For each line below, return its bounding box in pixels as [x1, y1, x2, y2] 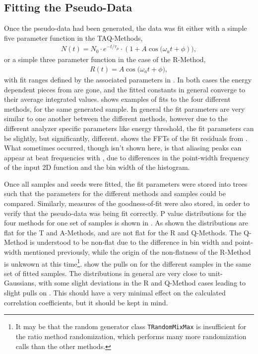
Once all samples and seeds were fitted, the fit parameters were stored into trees [4, 178, 248, 189]
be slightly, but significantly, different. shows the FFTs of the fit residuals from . [4, 133, 248, 143]
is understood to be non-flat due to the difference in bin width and [30, 237, 233, 247]
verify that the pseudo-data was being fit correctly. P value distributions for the [4, 208, 247, 218]
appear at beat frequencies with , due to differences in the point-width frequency [4, 152, 250, 162]
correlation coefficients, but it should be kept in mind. [4, 297, 168, 307]
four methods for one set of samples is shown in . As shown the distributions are [4, 217, 249, 228]
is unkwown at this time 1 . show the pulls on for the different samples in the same [4, 257, 251, 269]
